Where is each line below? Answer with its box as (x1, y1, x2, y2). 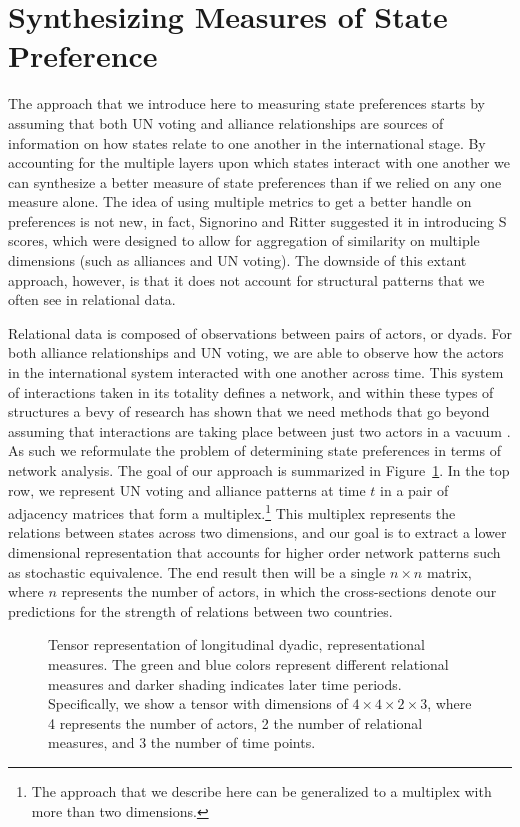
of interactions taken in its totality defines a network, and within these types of (8, 381, 494, 402)
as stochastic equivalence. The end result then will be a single (8, 561, 386, 582)
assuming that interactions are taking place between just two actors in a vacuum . (8, 420, 511, 441)
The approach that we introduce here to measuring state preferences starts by (8, 93, 486, 114)
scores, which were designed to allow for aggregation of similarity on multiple (8, 230, 480, 251)
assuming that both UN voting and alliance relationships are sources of (8, 112, 444, 133)
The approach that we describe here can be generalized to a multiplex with (31, 780, 492, 801)
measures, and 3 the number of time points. (48, 732, 316, 753)
